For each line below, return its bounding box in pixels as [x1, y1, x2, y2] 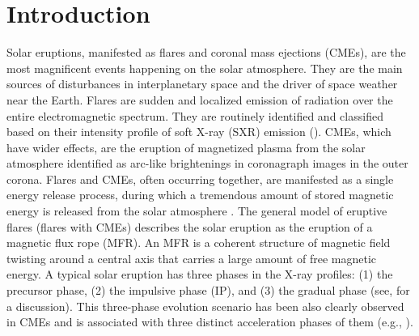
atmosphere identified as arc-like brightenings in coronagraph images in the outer [6, 155, 408, 172]
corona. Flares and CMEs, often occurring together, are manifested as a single [6, 170, 394, 187]
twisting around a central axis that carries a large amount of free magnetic [6, 249, 377, 266]
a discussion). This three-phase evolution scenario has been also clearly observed [6, 297, 404, 314]
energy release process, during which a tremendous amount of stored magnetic [6, 186, 394, 203]
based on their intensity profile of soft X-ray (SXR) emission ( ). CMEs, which [6, 123, 391, 140]
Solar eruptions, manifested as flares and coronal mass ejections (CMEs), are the [6, 44, 406, 61]
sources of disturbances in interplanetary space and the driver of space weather [6, 75, 398, 92]
